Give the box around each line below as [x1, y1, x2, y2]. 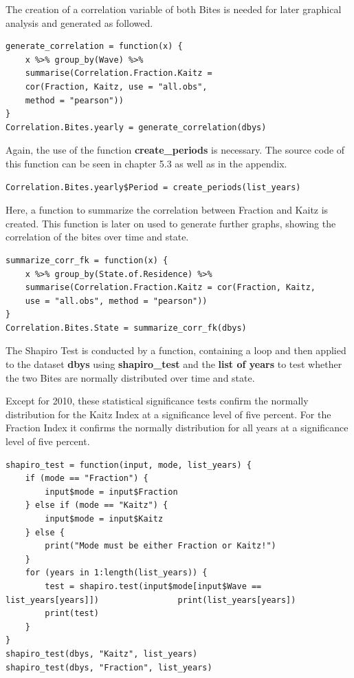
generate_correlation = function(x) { [5, 41, 183, 52]
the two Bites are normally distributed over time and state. [5, 370, 255, 384]
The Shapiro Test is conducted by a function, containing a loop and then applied [5, 343, 346, 358]
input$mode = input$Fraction [45, 486, 178, 497]
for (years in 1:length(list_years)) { [25, 568, 208, 578]
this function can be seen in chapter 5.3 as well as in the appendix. [5, 156, 287, 170]
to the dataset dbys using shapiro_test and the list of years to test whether [5, 357, 342, 371]
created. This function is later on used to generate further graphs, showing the [5, 216, 336, 230]
